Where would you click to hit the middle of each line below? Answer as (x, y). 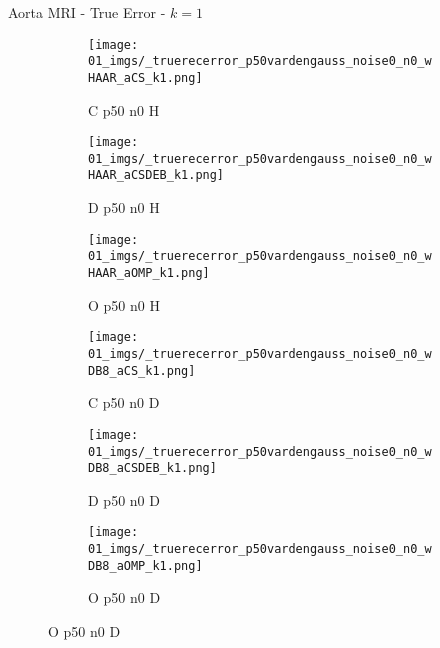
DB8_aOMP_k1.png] (145, 565)
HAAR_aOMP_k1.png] (149, 273)
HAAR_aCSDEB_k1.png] (156, 175)
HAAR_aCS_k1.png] (145, 77)
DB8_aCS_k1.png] (142, 370)
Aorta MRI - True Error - (87, 12)
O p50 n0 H (124, 304)
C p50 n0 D (124, 402)
